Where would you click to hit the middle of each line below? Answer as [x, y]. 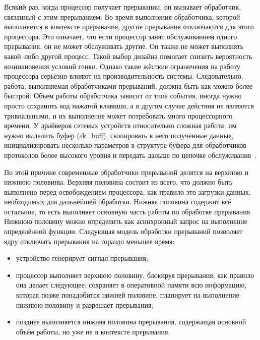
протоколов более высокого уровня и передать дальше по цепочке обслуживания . [131, 155]
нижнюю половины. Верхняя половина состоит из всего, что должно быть [118, 182]
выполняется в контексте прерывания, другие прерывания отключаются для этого [129, 26]
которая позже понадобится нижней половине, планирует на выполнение [127, 295]
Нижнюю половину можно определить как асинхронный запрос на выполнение [126, 221]
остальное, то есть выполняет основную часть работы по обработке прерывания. [128, 211]
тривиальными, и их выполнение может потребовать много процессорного [118, 115]
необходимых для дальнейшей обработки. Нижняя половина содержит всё [118, 202]
